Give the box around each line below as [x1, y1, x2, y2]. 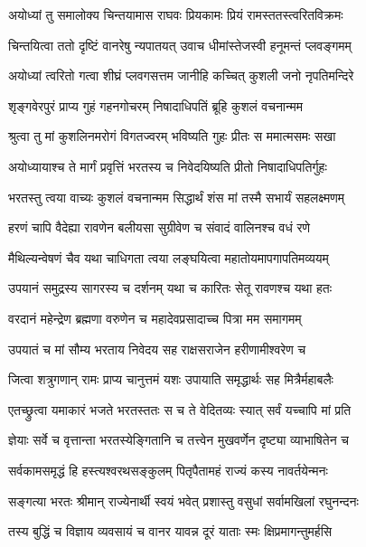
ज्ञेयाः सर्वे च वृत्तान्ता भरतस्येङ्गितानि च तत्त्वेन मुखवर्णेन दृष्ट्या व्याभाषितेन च [8, 430, 349, 449]
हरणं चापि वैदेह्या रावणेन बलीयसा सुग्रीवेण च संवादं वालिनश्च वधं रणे [8, 218, 311, 237]
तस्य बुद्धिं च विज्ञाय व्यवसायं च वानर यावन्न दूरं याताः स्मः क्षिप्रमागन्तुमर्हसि [8, 522, 333, 541]
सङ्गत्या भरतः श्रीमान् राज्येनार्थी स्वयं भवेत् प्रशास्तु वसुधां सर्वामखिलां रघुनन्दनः [8, 491, 359, 510]
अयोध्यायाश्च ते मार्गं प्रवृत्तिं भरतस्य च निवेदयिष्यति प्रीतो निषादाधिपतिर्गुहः [8, 156, 327, 175]
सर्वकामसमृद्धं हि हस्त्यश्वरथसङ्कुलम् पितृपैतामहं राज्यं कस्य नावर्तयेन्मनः [8, 460, 328, 479]
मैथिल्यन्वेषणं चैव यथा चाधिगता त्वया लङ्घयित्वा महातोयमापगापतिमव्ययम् [8, 248, 329, 267]
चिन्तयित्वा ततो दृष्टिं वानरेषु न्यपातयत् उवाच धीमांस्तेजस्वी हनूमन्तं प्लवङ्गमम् [8, 35, 352, 54]
